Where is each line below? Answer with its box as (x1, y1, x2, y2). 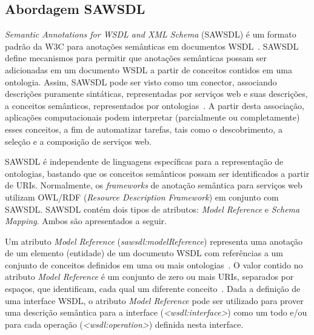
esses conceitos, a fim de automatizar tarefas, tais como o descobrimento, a (5, 122, 282, 135)
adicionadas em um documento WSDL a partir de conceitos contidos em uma (5, 63, 292, 76)
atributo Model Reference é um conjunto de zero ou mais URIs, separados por (5, 270, 294, 283)
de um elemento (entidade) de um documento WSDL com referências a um (5, 247, 283, 259)
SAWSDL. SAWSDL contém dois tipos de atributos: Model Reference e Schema (5, 202, 300, 215)
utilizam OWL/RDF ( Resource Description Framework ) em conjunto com (5, 190, 279, 203)
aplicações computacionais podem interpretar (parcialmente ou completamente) (5, 111, 300, 124)
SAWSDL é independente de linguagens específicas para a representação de (5, 155, 284, 168)
